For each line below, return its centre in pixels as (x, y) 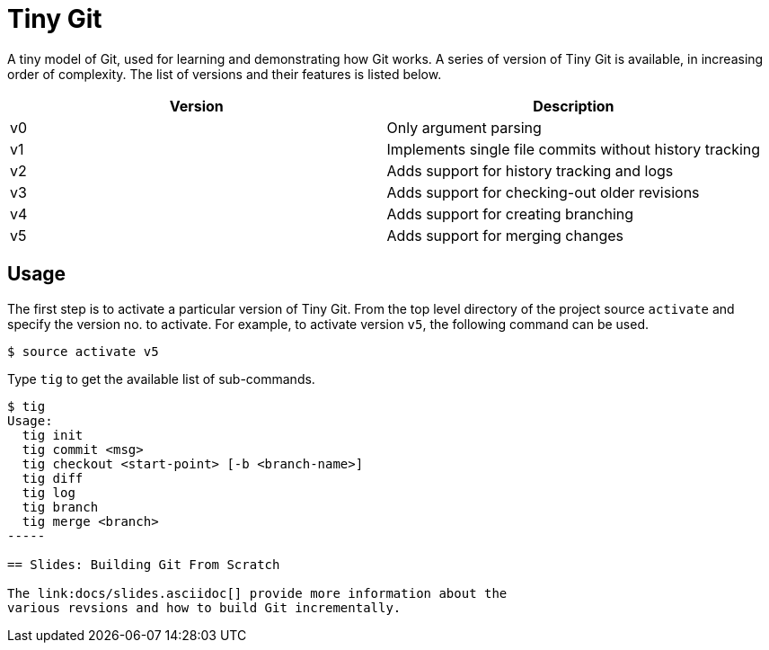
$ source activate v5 (83, 351)
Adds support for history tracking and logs (530, 170)
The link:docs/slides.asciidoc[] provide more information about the (257, 593)
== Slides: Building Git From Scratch (144, 564)
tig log (49, 492)
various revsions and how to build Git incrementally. (204, 607)
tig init (53, 435)
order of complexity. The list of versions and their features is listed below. (225, 74)
